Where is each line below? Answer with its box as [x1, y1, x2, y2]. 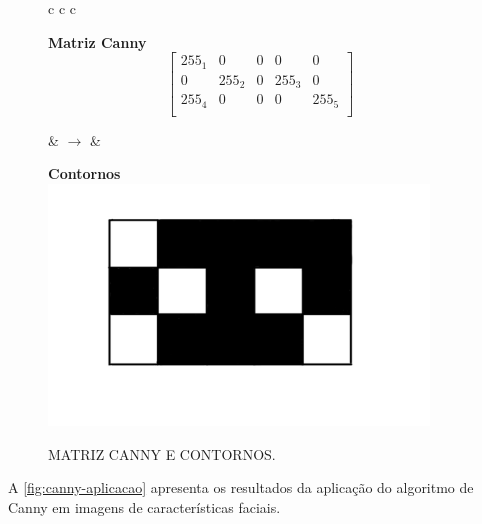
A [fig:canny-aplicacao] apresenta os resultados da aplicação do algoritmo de [8, 477, 474, 498]
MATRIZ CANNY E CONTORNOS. [48, 443, 276, 464]
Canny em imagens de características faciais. [8, 496, 281, 517]
